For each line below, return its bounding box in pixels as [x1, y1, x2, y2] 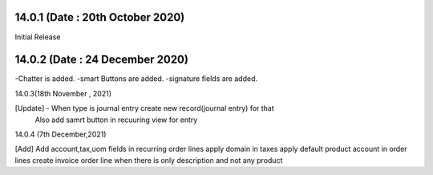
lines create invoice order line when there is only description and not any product [14, 155, 283, 165]
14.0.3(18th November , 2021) [14, 88, 112, 98]
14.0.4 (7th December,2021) [14, 129, 107, 139]
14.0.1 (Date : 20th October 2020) [14, 10, 185, 24]
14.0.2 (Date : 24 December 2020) [14, 53, 188, 67]
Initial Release [14, 32, 61, 42]
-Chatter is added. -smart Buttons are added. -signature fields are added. [14, 74, 258, 83]
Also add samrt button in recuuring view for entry [34, 115, 198, 124]
